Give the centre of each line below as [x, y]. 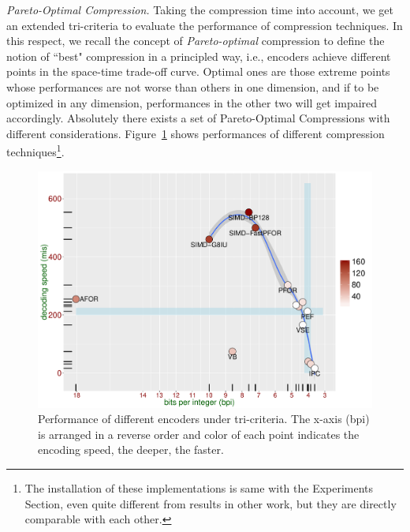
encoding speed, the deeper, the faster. [131, 450]
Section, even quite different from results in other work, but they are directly [211, 503]
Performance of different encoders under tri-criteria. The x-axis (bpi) [204, 419]
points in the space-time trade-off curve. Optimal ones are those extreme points [198, 71]
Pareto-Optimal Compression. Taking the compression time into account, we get [200, 9]
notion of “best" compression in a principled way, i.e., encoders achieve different [199, 56]
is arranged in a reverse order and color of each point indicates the [199, 434]
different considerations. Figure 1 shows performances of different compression [196, 133]
